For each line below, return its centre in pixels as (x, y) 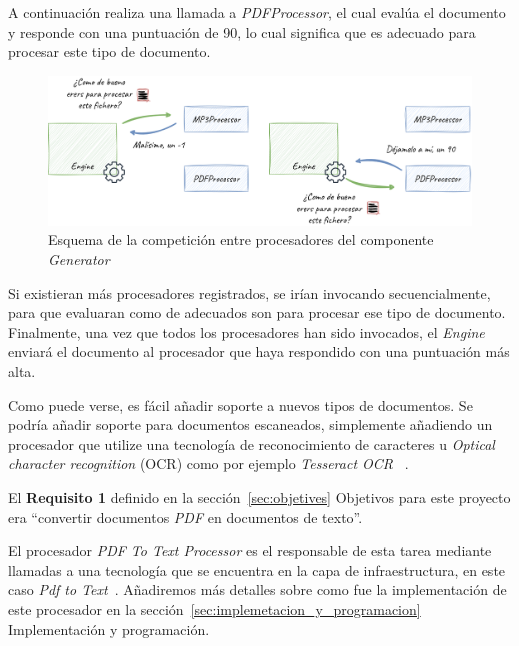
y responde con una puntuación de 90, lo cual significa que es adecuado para (242, 31)
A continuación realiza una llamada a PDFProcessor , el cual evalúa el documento (257, 12)
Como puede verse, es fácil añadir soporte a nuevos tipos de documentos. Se (240, 404)
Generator (79, 259)
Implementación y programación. (109, 628)
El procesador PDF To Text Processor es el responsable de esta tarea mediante (250, 550)
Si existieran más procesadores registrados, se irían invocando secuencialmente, (249, 292)
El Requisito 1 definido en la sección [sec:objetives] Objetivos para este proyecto (259, 496)
